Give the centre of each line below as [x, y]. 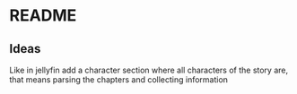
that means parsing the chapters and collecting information [119, 80]
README [43, 16]
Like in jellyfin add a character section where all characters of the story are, [149, 70]
